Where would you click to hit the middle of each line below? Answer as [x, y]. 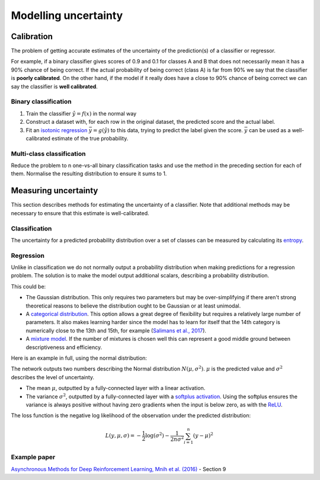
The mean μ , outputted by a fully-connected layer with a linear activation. [116, 388]
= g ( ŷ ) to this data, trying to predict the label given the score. [168, 130]
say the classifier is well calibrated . [54, 87]
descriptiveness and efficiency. [64, 347]
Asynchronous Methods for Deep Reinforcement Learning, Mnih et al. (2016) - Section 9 [119, 469]
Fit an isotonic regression [57, 130]
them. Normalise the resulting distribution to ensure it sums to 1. [89, 174]
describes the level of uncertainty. [53, 377]
